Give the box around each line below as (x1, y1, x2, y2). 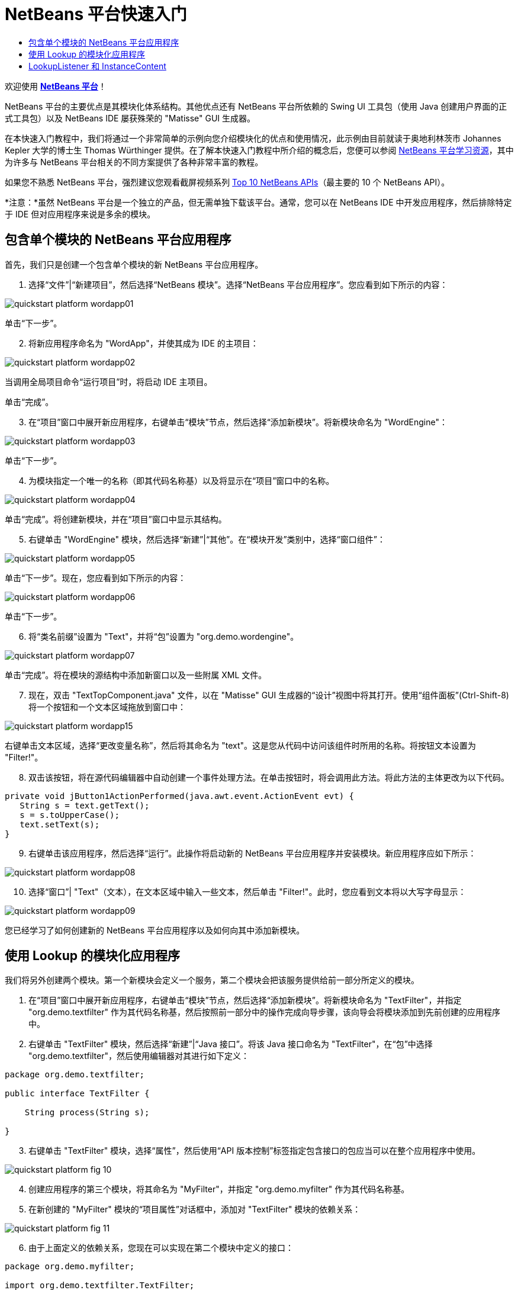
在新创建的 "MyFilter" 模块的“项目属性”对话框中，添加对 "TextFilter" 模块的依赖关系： (28, 1204, 361, 1215)
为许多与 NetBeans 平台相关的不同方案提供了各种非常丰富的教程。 (5, 156, 263, 167)
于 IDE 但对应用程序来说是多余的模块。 (5, 208, 156, 219)
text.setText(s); (20, 819, 100, 829)
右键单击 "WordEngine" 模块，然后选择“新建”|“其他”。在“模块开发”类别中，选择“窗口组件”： (28, 534, 385, 544)
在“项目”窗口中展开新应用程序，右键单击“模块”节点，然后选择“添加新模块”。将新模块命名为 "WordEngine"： (28, 416, 448, 427)
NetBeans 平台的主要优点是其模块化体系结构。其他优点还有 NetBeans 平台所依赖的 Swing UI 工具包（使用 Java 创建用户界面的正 (5, 101, 507, 111)
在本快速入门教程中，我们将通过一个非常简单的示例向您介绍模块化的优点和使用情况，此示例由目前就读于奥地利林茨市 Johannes (5, 133, 501, 143)
